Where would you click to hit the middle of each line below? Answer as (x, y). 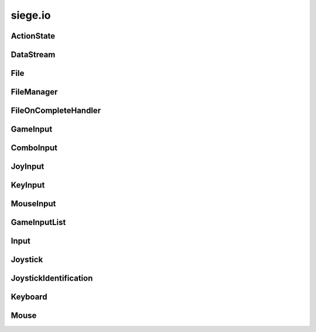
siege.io (31, 15)
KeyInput (28, 185)
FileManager (34, 92)
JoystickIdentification (52, 279)
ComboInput (34, 148)
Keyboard (29, 297)
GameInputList (38, 222)
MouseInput (33, 204)
